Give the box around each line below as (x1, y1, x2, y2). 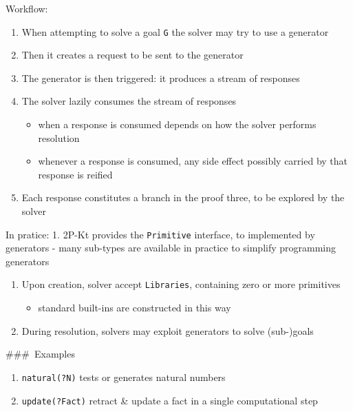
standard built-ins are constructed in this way (38, 300, 231, 315)
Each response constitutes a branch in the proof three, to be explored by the (21, 190, 345, 205)
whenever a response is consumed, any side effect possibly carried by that (38, 154, 348, 168)
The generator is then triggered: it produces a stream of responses (21, 70, 300, 85)
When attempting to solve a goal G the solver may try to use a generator (21, 24, 329, 39)
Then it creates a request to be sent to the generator (21, 48, 244, 62)
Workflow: (6, 1, 48, 15)
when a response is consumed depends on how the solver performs (38, 117, 317, 132)
